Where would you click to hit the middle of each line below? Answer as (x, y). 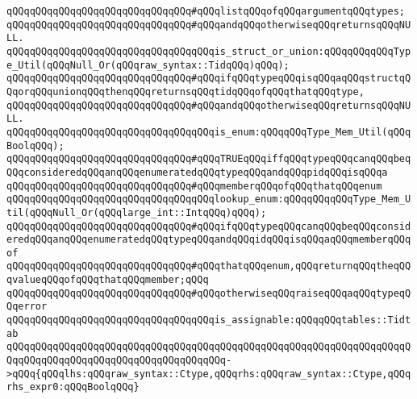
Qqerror (27, 307)
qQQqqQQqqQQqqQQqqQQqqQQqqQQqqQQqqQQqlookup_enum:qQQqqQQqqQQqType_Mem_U (209, 199)
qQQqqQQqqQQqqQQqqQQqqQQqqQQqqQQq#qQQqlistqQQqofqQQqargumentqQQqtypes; (206, 11)
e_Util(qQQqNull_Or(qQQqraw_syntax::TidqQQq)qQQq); (148, 65)
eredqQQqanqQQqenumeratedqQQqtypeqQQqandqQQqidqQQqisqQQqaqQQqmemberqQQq (209, 240)
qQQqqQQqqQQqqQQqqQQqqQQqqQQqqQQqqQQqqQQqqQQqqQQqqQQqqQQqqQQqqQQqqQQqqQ (209, 347)
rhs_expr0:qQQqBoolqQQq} (73, 387)
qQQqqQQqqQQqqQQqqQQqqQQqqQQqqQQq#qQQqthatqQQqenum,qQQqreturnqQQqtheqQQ (209, 266)
